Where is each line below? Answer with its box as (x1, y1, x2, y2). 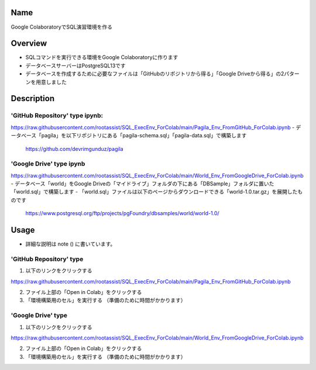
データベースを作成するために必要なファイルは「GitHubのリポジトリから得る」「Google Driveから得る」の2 (25, 70, 284, 77)
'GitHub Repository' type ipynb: (11, 112, 104, 120)
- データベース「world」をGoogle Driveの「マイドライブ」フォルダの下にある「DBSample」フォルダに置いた (11, 180, 274, 187)
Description (11, 94, 55, 103)
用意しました (35, 78, 67, 85)
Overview (11, 39, 47, 49)
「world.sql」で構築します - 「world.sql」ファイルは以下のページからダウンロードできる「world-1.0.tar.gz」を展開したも (11, 188, 303, 195)
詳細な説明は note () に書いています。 (25, 240, 116, 248)
